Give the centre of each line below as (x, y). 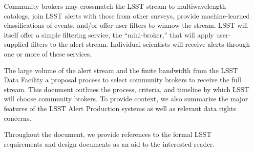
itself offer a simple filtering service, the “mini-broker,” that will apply (109, 34)
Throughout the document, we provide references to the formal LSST (108, 134)
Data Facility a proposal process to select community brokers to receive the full (123, 80)
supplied (16, 44)
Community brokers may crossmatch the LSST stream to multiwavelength (115, 6)
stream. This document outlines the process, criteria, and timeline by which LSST (127, 89)
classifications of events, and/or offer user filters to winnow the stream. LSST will (126, 25)
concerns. (18, 118)
